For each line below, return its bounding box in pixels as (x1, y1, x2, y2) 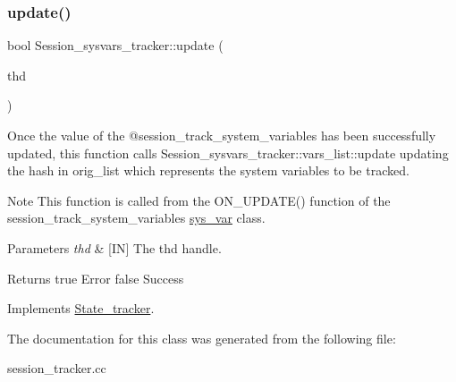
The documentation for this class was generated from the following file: (7, 328, 396, 347)
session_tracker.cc (7, 359, 106, 378)
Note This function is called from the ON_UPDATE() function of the (7, 191, 391, 209)
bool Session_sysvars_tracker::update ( (7, 36, 224, 55)
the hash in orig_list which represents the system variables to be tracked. (7, 161, 410, 180)
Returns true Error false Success (7, 268, 184, 287)
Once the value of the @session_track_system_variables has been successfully (7, 126, 436, 144)
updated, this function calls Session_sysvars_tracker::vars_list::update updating (7, 143, 449, 162)
